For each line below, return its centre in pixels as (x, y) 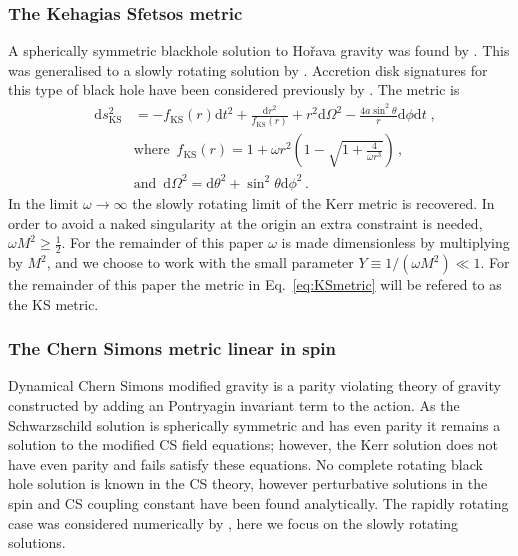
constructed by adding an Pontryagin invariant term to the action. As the (234, 405)
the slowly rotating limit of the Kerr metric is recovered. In (313, 202)
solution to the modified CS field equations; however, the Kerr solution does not (253, 444)
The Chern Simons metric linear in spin (172, 348)
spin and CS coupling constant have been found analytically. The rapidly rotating (258, 502)
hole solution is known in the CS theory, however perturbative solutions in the (248, 483)
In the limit (43, 202)
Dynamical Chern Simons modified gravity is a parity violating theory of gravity (254, 385)
